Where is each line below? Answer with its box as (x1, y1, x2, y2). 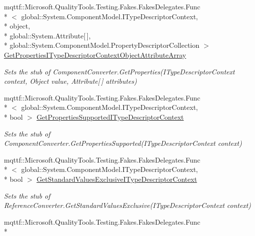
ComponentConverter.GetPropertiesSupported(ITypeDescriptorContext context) (4, 138, 242, 148)
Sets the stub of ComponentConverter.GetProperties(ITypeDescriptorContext (4, 66, 235, 76)
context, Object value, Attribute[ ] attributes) (4, 76, 137, 86)
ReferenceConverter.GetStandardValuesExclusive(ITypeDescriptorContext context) (4, 200, 251, 210)
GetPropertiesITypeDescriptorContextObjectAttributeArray (4, 49, 186, 60)
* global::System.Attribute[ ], (4, 30, 91, 40)
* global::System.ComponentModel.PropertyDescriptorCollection (4, 40, 200, 50)
